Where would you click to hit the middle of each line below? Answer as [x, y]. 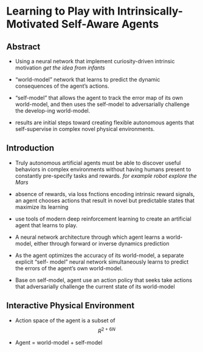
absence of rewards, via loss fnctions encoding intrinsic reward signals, [105, 194]
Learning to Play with [61, 11]
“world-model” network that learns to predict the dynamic [88, 79]
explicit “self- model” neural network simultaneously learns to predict [102, 262]
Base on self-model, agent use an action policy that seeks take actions [104, 280]
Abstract [23, 47]
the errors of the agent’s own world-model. [69, 268]
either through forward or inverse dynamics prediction [101, 243]
